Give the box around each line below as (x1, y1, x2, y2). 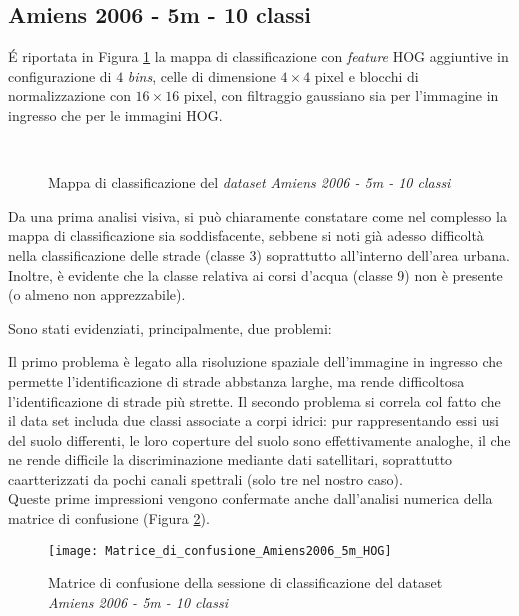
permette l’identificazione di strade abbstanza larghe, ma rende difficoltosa (8, 370, 465, 391)
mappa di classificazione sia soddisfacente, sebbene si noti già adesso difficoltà (8, 225, 484, 246)
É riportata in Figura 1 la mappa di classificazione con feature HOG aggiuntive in (8, 46, 509, 67)
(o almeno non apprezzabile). (8, 284, 186, 305)
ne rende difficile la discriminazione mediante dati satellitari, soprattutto (8, 449, 453, 470)
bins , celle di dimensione (127, 65, 276, 86)
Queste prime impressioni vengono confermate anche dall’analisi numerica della (8, 488, 493, 509)
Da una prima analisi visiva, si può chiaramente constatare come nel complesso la (8, 205, 507, 226)
